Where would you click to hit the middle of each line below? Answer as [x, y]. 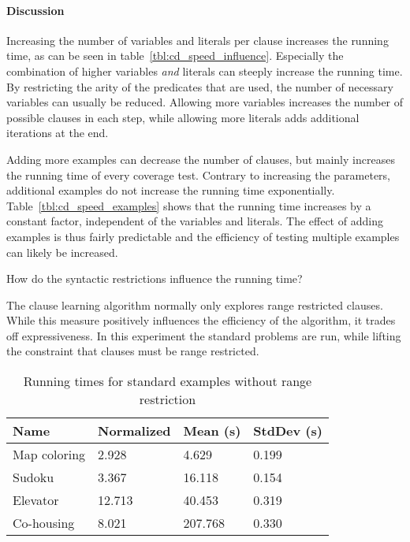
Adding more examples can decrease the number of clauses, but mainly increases [201, 159]
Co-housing [44, 523]
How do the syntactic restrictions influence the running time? [155, 278]
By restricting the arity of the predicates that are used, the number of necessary [200, 86]
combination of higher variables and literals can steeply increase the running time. [205, 71]
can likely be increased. [62, 252]
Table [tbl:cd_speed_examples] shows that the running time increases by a [189, 205]
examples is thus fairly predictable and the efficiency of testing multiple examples [203, 236]
